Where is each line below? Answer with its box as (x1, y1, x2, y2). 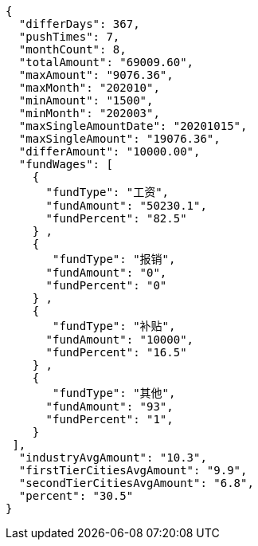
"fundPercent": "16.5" (45, 346, 187, 359)
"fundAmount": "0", (45, 266, 167, 279)
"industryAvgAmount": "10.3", (18, 451, 207, 464)
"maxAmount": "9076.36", (18, 69, 174, 81)
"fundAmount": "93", (45, 400, 174, 413)
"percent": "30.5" (18, 489, 134, 502)
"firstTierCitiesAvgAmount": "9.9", (18, 464, 248, 477)
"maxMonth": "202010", (18, 81, 160, 94)
